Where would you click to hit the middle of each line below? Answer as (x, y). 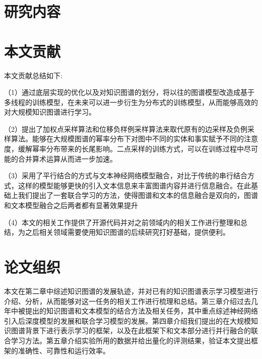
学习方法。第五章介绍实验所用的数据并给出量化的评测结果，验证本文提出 (131, 340)
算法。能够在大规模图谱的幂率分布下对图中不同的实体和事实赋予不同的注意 (134, 139)
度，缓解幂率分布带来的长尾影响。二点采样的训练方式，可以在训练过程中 (124, 149)
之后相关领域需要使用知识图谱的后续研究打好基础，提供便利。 (127, 232)
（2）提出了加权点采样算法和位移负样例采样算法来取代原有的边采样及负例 (126, 129)
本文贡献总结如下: (33, 75)
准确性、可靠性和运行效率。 (64, 350)
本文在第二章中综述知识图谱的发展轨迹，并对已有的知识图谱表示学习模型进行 (131, 291)
